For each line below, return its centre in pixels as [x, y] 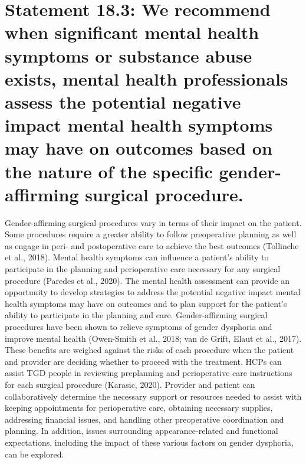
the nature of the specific [109, 171]
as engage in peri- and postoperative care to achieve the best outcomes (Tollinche [152, 245]
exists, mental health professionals [147, 78]
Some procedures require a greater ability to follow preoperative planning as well [151, 234]
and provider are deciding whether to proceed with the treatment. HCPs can [143, 361]
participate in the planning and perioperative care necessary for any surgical [143, 269]
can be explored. [34, 454]
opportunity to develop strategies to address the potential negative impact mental [153, 292]
